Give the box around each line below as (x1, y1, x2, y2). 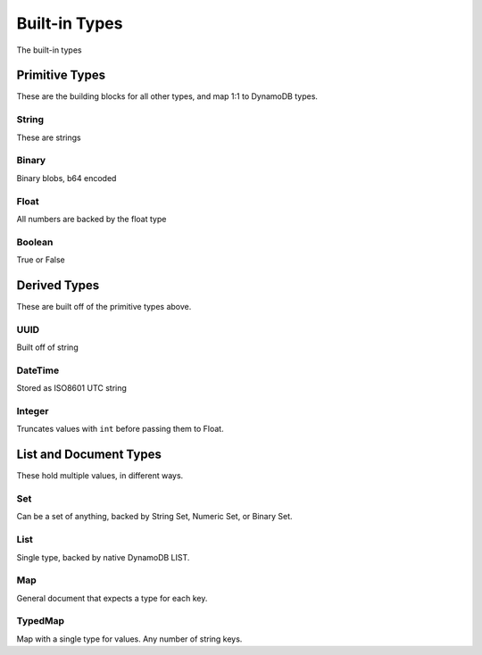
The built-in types (16, 45, 82, 55)
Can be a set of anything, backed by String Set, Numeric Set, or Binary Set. (16, 511, 294, 522)
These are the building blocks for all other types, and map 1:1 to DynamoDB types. (16, 91, 319, 102)
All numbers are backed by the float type (16, 213, 167, 224)
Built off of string (16, 342, 79, 352)
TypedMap (16, 615, 65, 627)
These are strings (16, 132, 81, 143)
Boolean (16, 236, 54, 248)
